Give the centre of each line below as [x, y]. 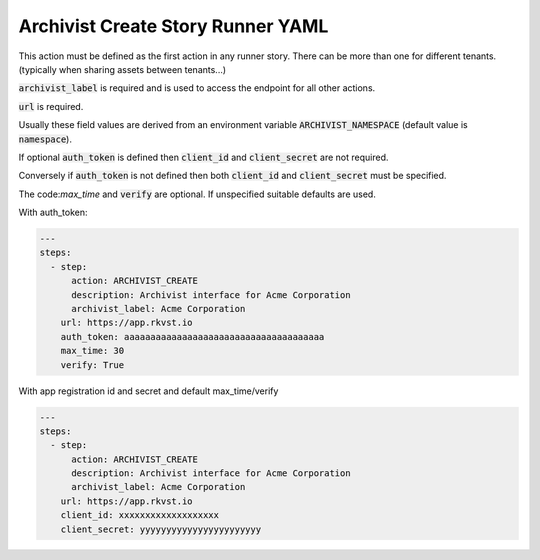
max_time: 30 [92, 351]
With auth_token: [53, 212]
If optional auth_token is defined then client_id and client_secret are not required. [203, 157]
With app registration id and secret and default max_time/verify [148, 391]
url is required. [51, 106]
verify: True [92, 364]
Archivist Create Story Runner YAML [173, 26]
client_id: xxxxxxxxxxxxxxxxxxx [140, 515]
